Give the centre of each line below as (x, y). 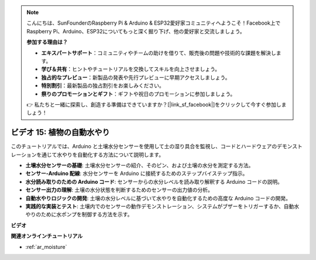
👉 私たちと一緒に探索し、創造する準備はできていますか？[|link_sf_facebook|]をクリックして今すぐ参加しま (157, 104)
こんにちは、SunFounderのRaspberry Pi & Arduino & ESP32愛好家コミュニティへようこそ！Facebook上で (154, 23)
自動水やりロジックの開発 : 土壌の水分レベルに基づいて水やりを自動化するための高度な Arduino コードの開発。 (158, 198)
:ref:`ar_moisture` (46, 247)
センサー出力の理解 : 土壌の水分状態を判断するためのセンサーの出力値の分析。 (119, 190)
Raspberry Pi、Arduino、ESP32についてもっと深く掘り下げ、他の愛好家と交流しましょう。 (136, 31)
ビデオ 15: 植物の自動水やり (61, 133)
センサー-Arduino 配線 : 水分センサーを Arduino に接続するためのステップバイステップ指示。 (137, 173)
